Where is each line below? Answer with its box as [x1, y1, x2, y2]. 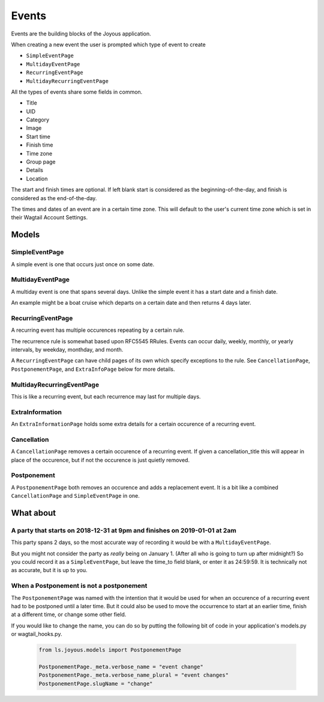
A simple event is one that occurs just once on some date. [11, 260, 155, 267]
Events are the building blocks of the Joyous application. [11, 30, 151, 37]
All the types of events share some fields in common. [11, 88, 143, 96]
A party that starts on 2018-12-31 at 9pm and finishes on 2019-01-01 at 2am [11, 526, 236, 534]
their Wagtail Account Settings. [11, 214, 88, 221]
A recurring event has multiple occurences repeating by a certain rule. [11, 326, 185, 334]
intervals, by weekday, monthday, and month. [11, 346, 124, 353]
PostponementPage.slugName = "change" [38, 680, 153, 687]
